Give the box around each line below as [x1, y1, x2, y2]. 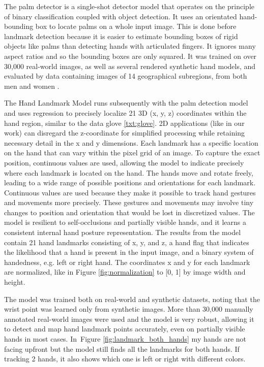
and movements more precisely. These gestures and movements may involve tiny [4, 197, 254, 208]
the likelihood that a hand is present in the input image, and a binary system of [4, 247, 254, 257]
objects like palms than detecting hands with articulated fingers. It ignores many [4, 41, 256, 51]
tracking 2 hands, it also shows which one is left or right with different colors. [4, 353, 246, 364]
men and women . [4, 80, 60, 91]
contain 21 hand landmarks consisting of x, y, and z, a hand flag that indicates [4, 237, 249, 247]
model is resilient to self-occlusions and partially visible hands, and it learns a [4, 217, 246, 227]
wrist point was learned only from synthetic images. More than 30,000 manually [4, 304, 253, 314]
